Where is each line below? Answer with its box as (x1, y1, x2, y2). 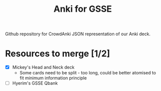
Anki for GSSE (53, 3, 112, 15)
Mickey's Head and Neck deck (12, 65, 75, 70)
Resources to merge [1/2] (5, 48, 110, 59)
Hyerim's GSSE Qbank (12, 80, 58, 86)
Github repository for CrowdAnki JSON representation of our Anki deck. (5, 31, 151, 37)
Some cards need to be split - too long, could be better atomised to (19, 70, 156, 76)
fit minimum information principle (19, 75, 87, 81)
